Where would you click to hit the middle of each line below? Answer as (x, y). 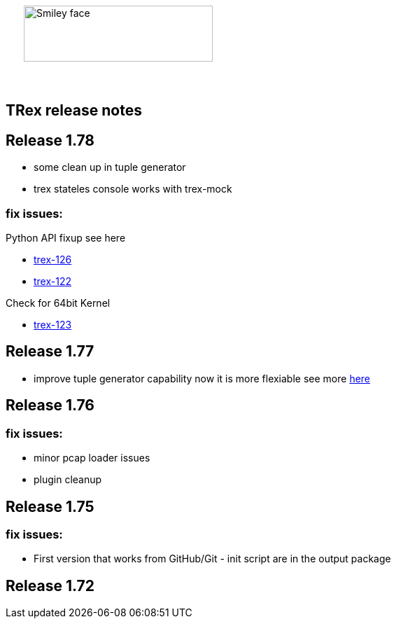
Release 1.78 (50, 140)
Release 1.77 (50, 352)
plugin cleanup (68, 480)
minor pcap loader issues (92, 458)
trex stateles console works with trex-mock (133, 189)
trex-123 (53, 325)
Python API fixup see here (66, 238)
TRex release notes (74, 111)
